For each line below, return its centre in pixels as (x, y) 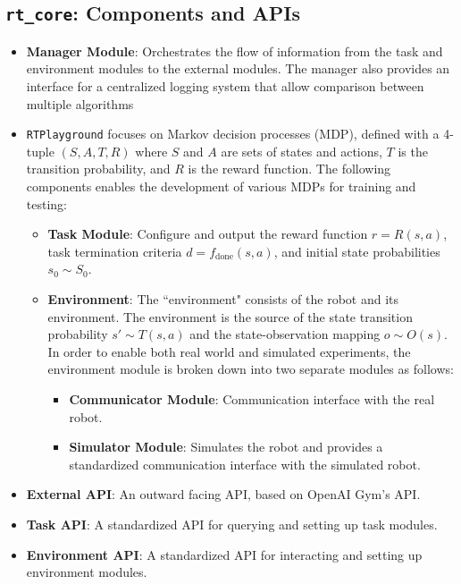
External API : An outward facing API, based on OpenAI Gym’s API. (223, 494)
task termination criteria (115, 251)
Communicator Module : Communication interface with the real (252, 398)
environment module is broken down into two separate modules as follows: (251, 369)
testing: (46, 203)
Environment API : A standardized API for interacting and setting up (224, 554)
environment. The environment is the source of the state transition (230, 316)
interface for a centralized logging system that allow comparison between (225, 85)
